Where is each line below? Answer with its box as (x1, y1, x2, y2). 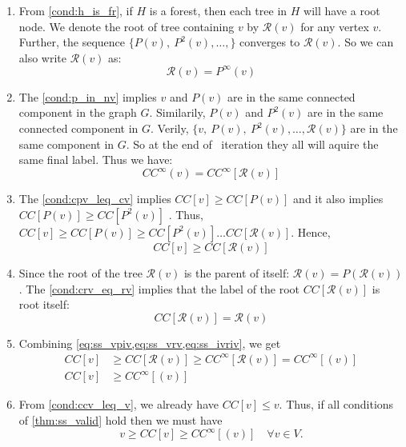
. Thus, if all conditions (279, 396, 394, 413)
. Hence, (291, 223, 331, 240)
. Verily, (151, 120, 189, 137)
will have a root (303, 2, 380, 18)
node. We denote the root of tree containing (18, 18, 235, 34)
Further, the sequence (18, 34, 125, 50)
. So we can (337, 34, 394, 50)
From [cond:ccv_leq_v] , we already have (18, 396, 219, 413)
